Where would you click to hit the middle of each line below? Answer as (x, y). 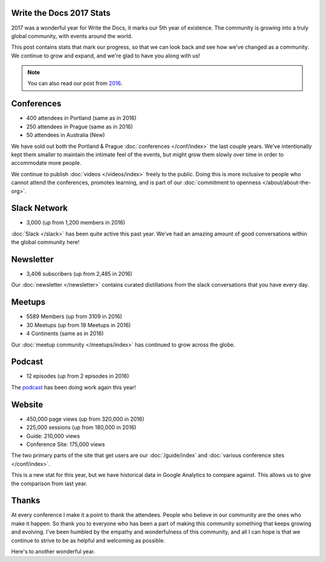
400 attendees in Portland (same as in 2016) (81, 118)
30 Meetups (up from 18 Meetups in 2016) (78, 325)
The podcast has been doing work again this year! (73, 387)
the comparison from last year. (49, 484)
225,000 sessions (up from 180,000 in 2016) (81, 427)
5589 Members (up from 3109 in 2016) (74, 316)
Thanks (26, 501)
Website (27, 404)
